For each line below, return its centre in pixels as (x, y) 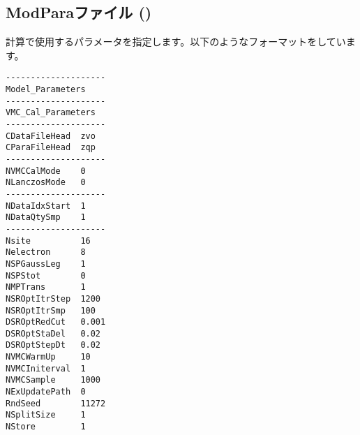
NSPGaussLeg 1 (46, 264)
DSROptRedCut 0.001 (56, 322)
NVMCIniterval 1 (46, 368)
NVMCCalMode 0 (46, 171)
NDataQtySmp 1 (46, 217)
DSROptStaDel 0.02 (53, 333)
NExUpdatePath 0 (46, 392)
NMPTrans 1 (46, 287)
